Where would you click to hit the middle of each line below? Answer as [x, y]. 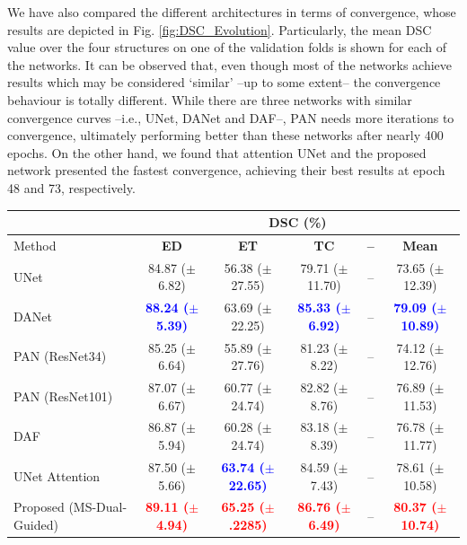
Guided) [36, 524]
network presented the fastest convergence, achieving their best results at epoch [226, 170]
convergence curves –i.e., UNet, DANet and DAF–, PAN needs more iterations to [231, 117]
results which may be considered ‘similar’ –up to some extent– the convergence [224, 82]
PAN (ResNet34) [60, 356]
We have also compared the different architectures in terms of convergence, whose [232, 12]
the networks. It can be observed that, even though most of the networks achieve [230, 64]
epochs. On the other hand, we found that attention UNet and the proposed [217, 152]
